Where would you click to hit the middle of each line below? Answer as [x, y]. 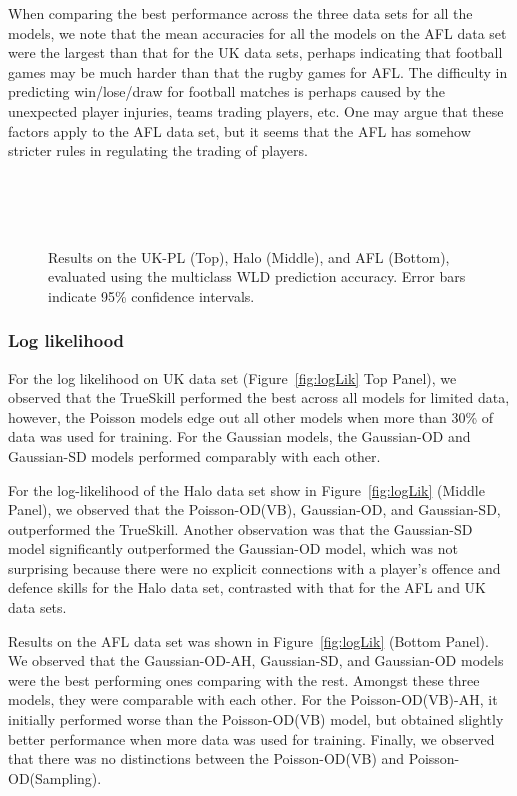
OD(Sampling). [55, 777]
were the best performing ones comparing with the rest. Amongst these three [244, 679]
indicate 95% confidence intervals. [151, 295]
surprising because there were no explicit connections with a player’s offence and [254, 567]
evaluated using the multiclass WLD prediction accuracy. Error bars [257, 276]
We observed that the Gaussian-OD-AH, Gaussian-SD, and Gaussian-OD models [256, 660]
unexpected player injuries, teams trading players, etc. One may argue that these [256, 110]
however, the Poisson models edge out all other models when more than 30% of [251, 416]
